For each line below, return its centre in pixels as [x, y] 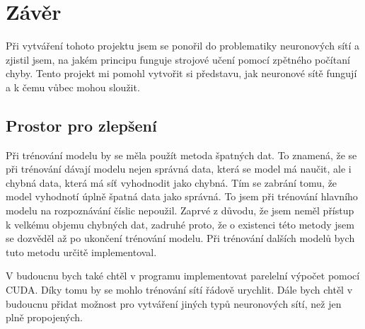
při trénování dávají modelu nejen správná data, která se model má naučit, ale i [179, 169]
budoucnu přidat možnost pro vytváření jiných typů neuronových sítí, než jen [174, 303]
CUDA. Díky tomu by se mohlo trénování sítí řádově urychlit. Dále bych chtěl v [179, 290]
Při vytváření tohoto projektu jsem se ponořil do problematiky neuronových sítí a [183, 46]
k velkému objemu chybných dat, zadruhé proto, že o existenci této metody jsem [180, 224]
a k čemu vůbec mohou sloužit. [73, 87]
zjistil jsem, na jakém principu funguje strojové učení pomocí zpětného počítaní [178, 59]
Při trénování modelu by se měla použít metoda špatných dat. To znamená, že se [181, 155]
